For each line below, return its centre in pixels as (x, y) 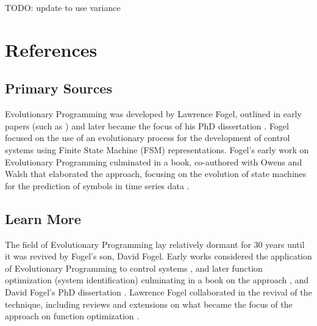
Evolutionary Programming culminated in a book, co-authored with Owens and (154, 161)
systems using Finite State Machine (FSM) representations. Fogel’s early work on (157, 149)
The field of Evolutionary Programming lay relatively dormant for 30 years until (155, 244)
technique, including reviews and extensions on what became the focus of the (149, 304)
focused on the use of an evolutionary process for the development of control (148, 138)
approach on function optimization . (72, 316)
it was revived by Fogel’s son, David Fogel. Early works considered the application (158, 256)
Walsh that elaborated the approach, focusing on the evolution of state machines (156, 174)
